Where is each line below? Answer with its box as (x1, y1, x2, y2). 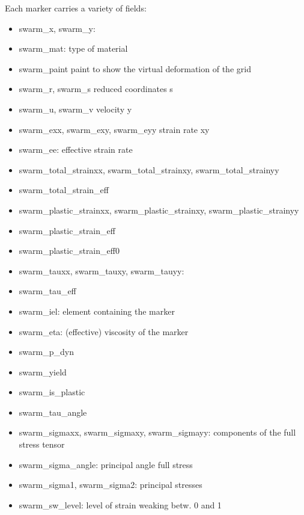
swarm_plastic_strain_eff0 (19, 244, 120, 257)
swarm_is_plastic (19, 386, 85, 398)
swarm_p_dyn (19, 345, 74, 358)
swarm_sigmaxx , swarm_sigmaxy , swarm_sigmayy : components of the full (19, 426, 296, 439)
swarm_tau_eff (19, 285, 76, 297)
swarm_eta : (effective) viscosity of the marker (19, 325, 189, 338)
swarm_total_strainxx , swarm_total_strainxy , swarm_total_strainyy (19, 163, 279, 176)
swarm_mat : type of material (19, 42, 128, 55)
